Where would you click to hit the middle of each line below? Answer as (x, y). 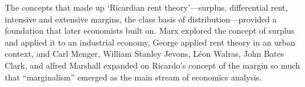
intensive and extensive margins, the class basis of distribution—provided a (141, 19)
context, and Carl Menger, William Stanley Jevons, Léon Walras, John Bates (145, 54)
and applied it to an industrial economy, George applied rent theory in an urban (150, 42)
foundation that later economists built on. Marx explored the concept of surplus (150, 30)
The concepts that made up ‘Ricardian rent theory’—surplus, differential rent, (146, 7)
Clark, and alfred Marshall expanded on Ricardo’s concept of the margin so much (152, 65)
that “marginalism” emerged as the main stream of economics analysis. (133, 77)
